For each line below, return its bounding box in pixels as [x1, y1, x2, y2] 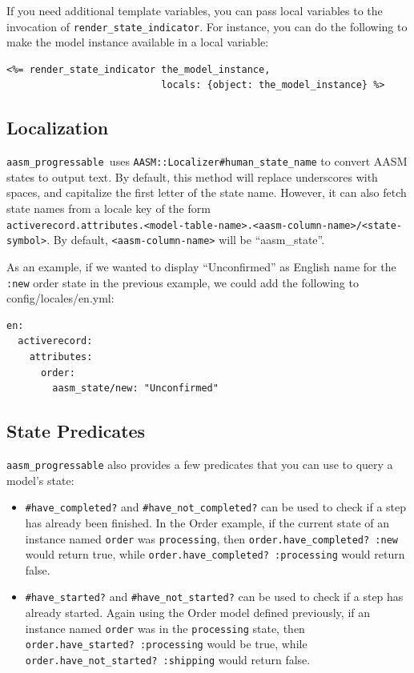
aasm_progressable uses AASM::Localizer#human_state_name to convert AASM [6, 153, 408, 170]
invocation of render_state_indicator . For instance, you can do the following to [6, 18, 408, 34]
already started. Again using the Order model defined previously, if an [25, 604, 371, 621]
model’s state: [6, 471, 74, 488]
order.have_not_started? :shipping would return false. [25, 651, 311, 667]
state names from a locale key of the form [6, 200, 211, 217]
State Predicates [6, 419, 146, 443]
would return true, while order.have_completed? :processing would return [25, 546, 405, 563]
